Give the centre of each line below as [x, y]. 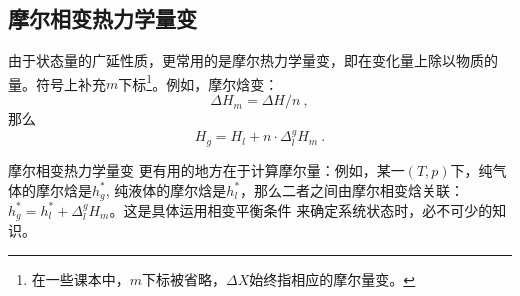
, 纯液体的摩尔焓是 [166, 189]
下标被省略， [184, 279]
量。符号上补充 [57, 83]
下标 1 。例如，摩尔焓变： [198, 82]
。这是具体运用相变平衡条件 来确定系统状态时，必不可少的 [301, 209]
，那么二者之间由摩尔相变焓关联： [352, 189]
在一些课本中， [80, 279]
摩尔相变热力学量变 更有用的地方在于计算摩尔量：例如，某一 [206, 169]
